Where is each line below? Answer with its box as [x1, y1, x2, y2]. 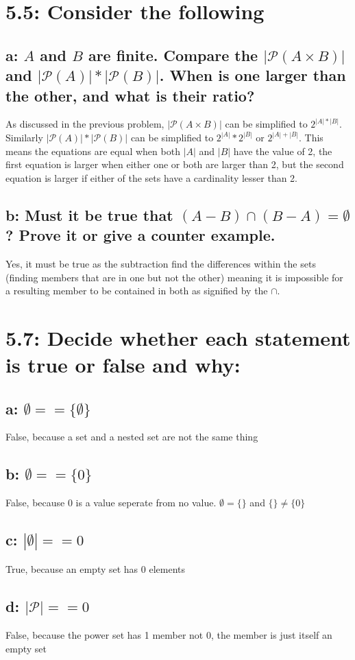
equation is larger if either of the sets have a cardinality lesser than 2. [5, 170, 298, 185]
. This [299, 130, 323, 144]
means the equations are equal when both [5, 143, 180, 158]
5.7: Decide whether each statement [5, 323, 351, 351]
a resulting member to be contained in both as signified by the [5, 283, 268, 298]
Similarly [5, 130, 43, 144]
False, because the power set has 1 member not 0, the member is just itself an [5, 628, 332, 642]
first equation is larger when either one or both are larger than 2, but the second [5, 157, 344, 172]
